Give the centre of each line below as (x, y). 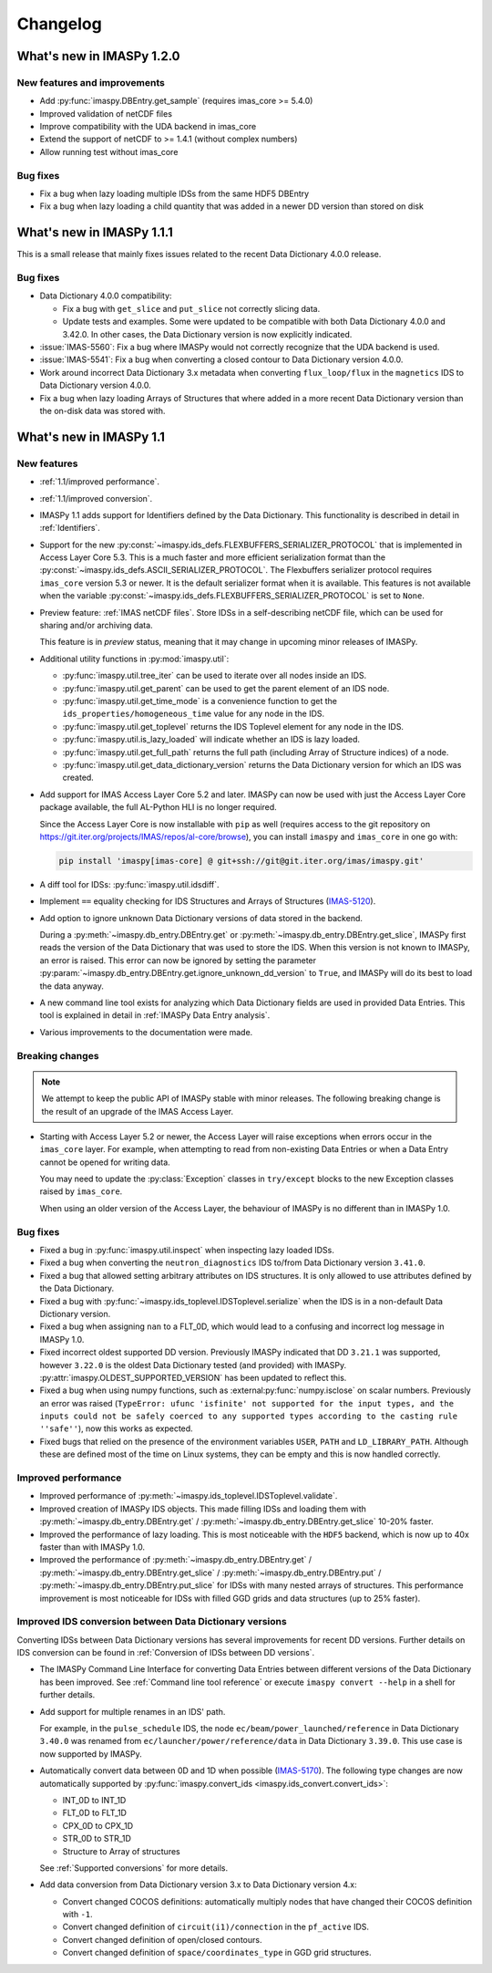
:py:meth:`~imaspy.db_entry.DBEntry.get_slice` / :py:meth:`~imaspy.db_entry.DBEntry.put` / (210, 1573)
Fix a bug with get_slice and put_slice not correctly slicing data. (191, 308)
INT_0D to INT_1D (94, 1800)
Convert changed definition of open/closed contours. (162, 1939)
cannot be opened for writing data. (105, 1162)
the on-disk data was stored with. (102, 410)
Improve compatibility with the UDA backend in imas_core (148, 127)
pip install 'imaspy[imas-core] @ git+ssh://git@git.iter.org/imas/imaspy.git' (241, 861)
